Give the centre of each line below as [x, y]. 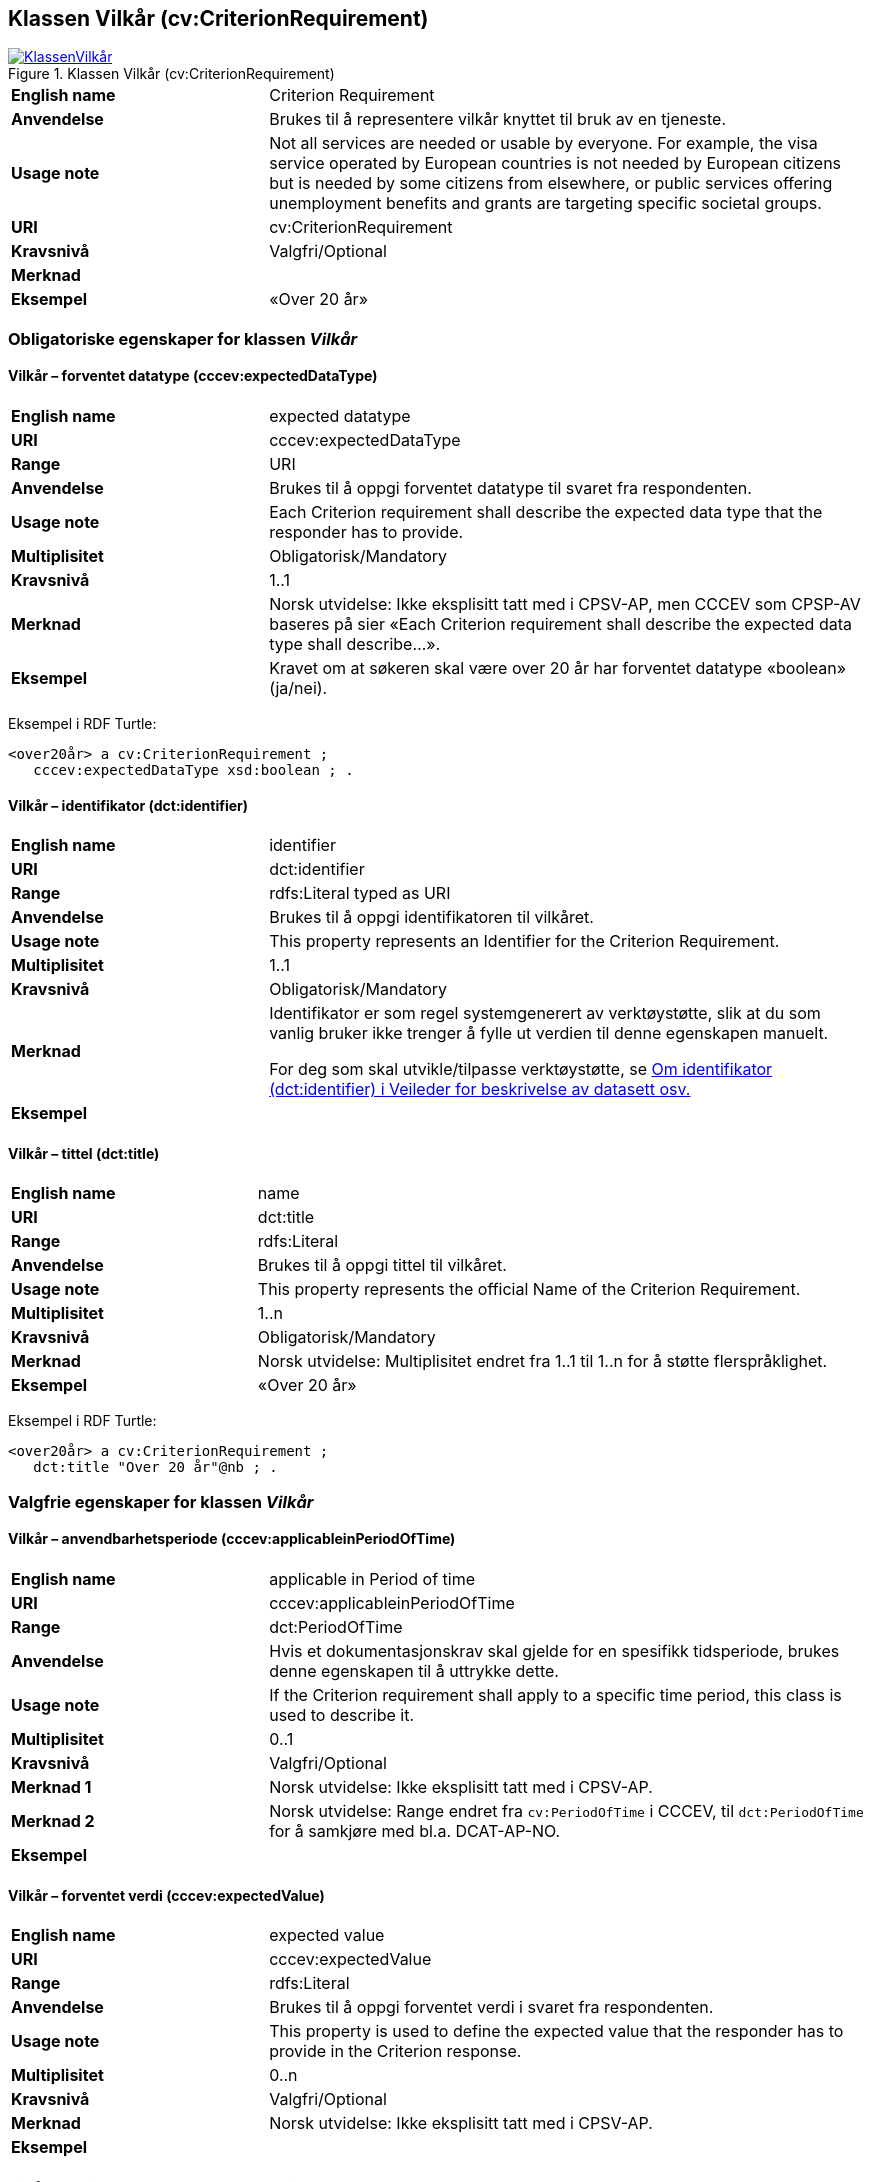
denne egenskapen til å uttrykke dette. [414, 1671]
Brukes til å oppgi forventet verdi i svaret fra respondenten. [491, 2007]
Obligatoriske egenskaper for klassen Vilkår [183, 338]
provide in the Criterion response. [395, 2051]
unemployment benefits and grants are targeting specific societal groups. [545, 203]
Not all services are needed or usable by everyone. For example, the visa [543, 143]
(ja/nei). [298, 688]
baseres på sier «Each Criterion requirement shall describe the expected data [560, 624]
